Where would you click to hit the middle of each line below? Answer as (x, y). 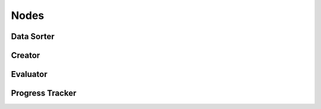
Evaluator (29, 74)
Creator (26, 55)
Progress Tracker (44, 93)
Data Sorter (33, 36)
